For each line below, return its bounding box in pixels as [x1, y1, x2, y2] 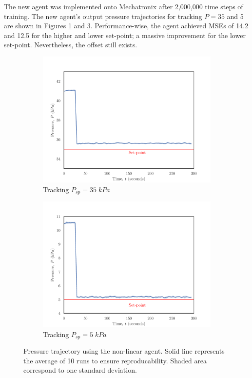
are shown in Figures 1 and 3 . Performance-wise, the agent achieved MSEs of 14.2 [4, 20, 249, 31]
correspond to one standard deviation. [23, 365, 137, 375]
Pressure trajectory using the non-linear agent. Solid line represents [23, 346, 225, 356]
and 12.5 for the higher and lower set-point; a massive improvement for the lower [4, 30, 246, 40]
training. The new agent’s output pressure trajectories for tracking [4, 11, 202, 21]
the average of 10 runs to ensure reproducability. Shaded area [23, 355, 207, 365]
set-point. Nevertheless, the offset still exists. [4, 40, 137, 50]
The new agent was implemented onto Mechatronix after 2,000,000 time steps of [4, 1, 243, 11]
